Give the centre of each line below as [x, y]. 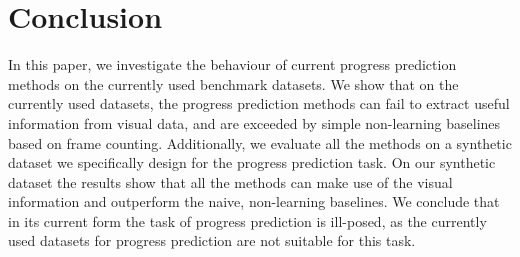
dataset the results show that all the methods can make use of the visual [230, 181]
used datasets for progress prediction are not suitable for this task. [212, 240]
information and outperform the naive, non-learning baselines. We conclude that [254, 201]
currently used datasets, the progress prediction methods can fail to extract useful [259, 103]
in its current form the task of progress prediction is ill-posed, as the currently [247, 220]
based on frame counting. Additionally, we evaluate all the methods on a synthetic [260, 142]
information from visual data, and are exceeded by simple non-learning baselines [254, 122]
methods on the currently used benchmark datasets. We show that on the [233, 83]
